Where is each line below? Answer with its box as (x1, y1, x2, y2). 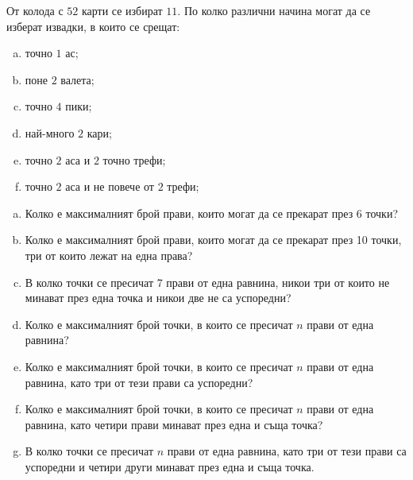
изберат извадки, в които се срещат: (6, 17, 180, 34)
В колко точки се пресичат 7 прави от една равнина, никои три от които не (25, 273, 390, 290)
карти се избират (81, 2, 163, 18)
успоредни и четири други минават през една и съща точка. (25, 458, 315, 474)
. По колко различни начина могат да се (177, 2, 371, 18)
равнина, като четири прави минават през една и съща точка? (25, 416, 323, 432)
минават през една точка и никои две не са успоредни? (25, 289, 291, 306)
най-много (25, 124, 75, 141)
